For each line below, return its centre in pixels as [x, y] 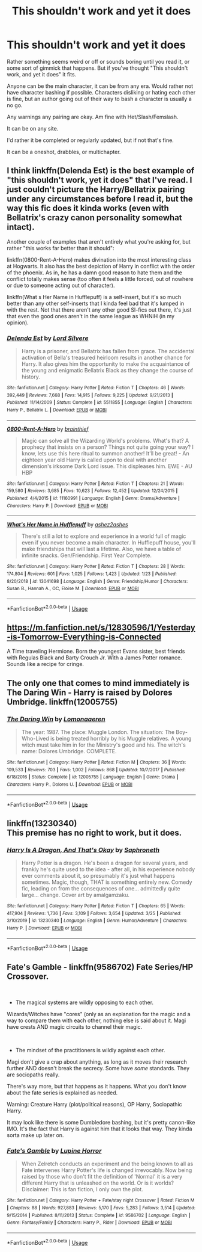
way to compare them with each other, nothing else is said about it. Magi [97, 1020]
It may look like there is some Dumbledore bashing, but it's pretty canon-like [101, 1123]
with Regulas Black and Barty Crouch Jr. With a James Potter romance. [94, 658]
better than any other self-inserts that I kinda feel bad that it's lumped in [96, 303]
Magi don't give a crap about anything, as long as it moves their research [97, 1062]
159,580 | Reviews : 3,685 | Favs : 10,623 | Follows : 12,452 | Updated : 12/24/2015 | [92, 491]
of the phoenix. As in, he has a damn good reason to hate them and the [94, 273]
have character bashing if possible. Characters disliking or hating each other [101, 92]
